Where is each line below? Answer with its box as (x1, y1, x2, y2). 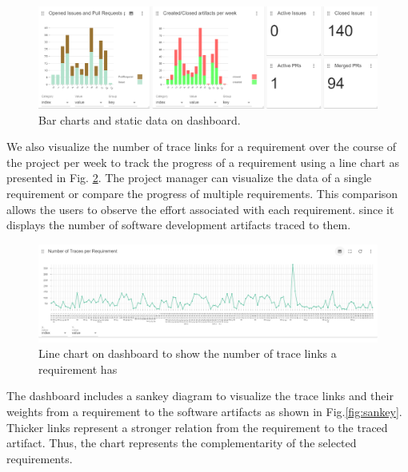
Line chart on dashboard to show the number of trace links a (38, 345, 337, 362)
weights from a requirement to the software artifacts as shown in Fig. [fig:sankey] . (6, 403, 402, 420)
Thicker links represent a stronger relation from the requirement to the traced (6, 418, 388, 435)
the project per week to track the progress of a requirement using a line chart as (6, 153, 399, 170)
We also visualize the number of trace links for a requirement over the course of (6, 138, 397, 155)
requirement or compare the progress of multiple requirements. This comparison (6, 184, 398, 201)
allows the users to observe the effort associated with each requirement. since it (6, 200, 394, 217)
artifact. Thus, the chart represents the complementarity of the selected (6, 434, 357, 451)
